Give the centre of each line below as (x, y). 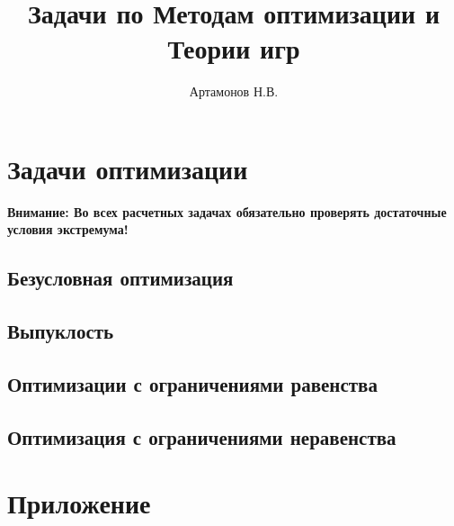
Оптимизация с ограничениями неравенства (202, 436)
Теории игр (234, 48)
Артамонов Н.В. (234, 91)
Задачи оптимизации (128, 168)
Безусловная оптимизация (120, 278)
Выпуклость (61, 331)
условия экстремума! (68, 229)
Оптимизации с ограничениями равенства (192, 383)
